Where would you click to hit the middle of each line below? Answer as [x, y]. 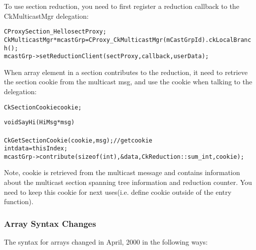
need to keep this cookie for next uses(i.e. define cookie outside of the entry [118, 192]
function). [19, 201]
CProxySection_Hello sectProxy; [55, 32]
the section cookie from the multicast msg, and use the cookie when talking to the [128, 82]
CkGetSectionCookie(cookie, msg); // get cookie [78, 140]
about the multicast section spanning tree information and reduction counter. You [128, 182]
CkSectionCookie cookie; [43, 107]
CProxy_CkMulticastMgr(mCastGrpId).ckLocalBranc [170, 40]
